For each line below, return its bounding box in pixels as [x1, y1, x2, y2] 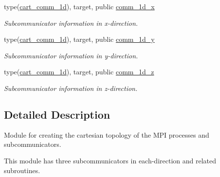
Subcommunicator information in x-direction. [4, 18, 138, 28]
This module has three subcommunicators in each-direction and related [4, 155, 217, 165]
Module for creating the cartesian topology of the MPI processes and [4, 129, 209, 140]
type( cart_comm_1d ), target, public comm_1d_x [4, 1, 155, 11]
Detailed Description [4, 106, 110, 122]
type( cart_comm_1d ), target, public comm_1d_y [4, 34, 155, 44]
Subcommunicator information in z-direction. [4, 83, 138, 93]
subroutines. [4, 165, 40, 175]
